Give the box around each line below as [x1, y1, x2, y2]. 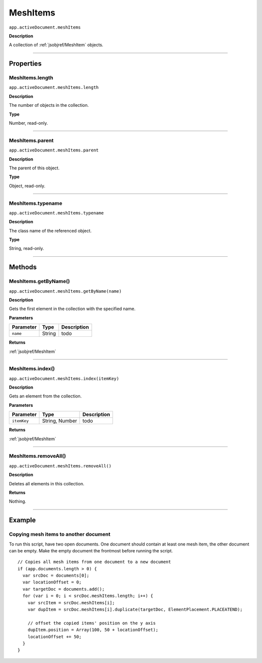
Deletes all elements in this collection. [9, 481, 84, 486]
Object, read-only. [9, 182, 46, 189]
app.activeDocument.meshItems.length [9, 85, 99, 90]
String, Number [42, 417, 77, 424]
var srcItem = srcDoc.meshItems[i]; [27, 600, 115, 605]
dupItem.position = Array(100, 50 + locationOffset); [27, 627, 159, 633]
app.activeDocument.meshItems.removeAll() [9, 463, 112, 468]
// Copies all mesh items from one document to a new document [17, 559, 171, 565]
